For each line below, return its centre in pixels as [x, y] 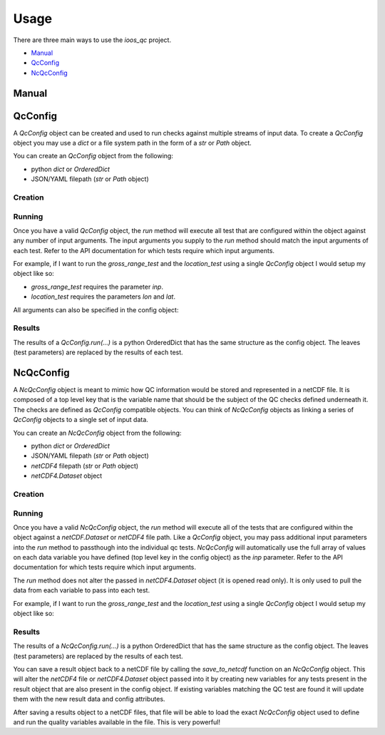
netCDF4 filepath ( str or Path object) [85, 466]
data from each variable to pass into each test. [81, 590]
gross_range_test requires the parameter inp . [97, 287]
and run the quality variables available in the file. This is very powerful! [117, 722]
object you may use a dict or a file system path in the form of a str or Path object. [133, 143]
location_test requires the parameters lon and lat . [103, 297]
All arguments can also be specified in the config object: [96, 309]
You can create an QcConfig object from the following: [93, 156]
